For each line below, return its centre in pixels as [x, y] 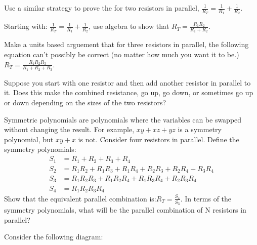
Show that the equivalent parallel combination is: [80, 198]
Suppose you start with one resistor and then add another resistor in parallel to [127, 82]
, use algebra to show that [129, 26]
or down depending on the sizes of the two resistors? [85, 103]
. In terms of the [206, 198]
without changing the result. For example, [69, 129]
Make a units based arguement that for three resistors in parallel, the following [126, 44]
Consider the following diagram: [54, 237]
